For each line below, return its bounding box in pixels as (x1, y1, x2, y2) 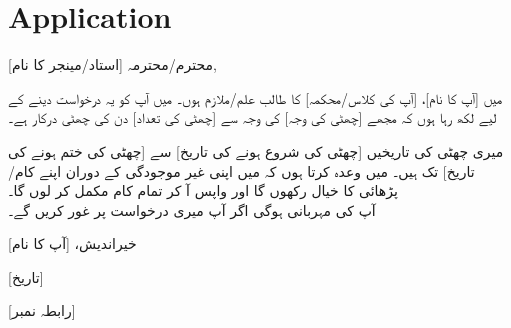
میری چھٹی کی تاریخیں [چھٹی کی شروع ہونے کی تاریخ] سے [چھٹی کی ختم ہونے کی (8, 140, 504, 161)
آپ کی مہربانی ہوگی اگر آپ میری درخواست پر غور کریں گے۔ (8, 199, 376, 220)
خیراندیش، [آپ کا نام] (8, 233, 137, 254)
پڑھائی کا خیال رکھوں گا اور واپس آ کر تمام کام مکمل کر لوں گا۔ (8, 180, 398, 201)
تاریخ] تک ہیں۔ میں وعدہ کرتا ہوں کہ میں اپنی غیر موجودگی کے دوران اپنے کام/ (8, 160, 475, 181)
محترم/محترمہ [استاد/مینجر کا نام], (8, 54, 217, 75)
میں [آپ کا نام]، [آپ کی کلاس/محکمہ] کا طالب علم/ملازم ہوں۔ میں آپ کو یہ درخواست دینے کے (8, 87, 503, 108)
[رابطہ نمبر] (8, 300, 76, 321)
